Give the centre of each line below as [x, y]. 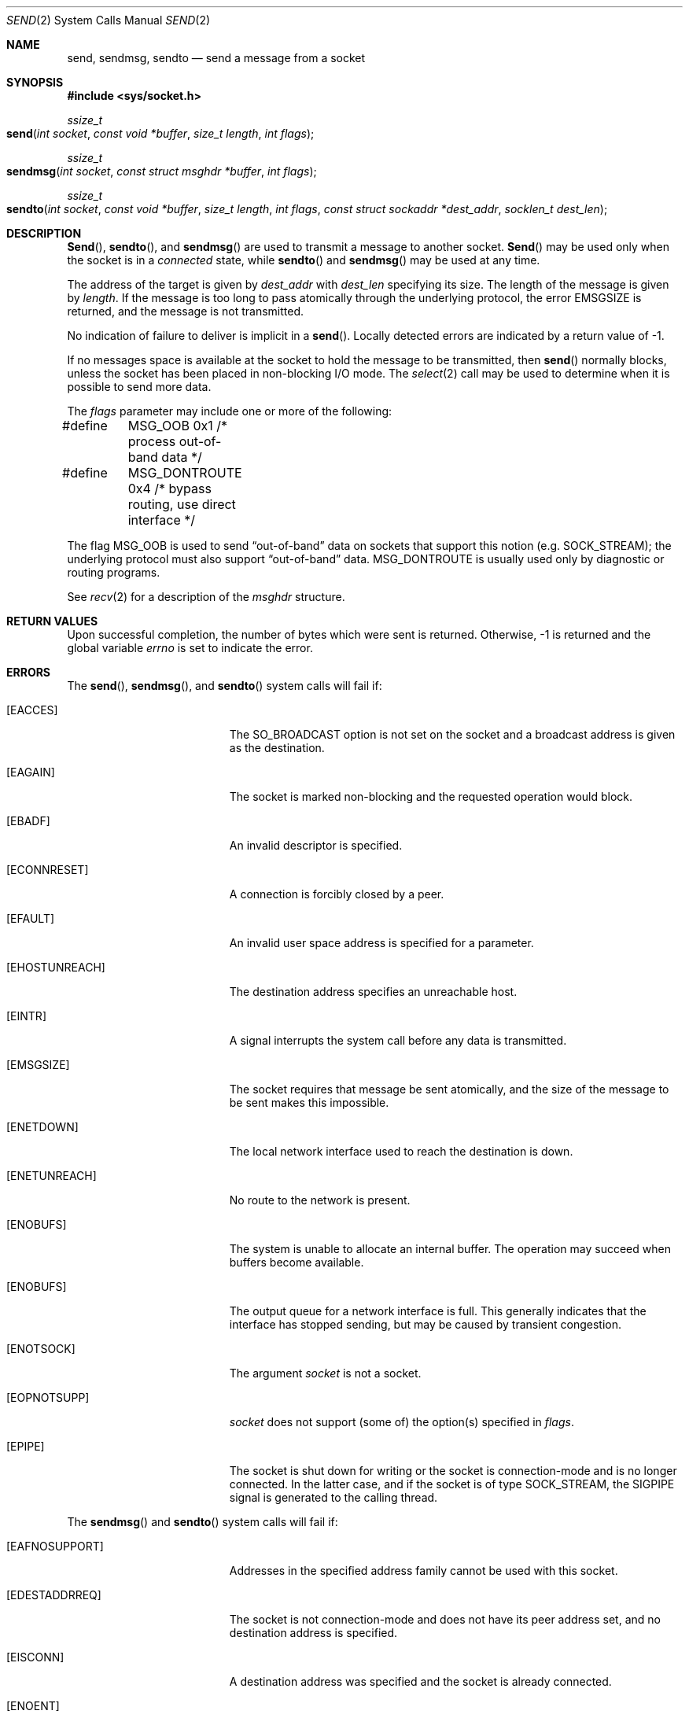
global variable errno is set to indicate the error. [190, 648]
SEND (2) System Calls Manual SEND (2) [109, 20]
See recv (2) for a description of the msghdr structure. [206, 597]
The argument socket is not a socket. [325, 1373]
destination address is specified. [313, 1633]
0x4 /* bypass [169, 488]
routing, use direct [182, 504]
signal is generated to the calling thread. [333, 1497]
